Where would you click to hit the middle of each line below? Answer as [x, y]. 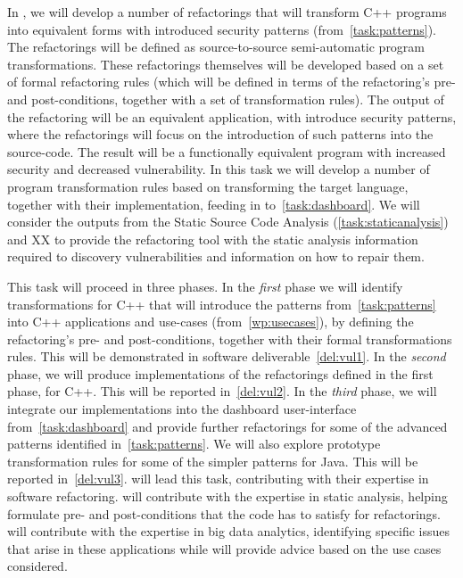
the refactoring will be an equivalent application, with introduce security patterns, [232, 116]
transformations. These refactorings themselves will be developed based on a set [226, 64]
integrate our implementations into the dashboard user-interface [182, 409]
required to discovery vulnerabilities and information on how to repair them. [216, 256]
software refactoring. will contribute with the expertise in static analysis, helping [227, 496]
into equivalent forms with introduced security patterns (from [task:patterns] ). [222, 29]
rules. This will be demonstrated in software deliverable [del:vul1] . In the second [227, 356]
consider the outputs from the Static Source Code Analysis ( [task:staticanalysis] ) [228, 222]
